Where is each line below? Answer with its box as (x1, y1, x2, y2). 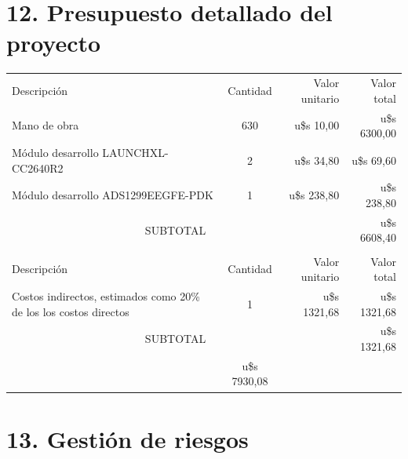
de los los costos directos (12, 303, 129, 319)
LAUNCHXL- (102, 144, 169, 160)
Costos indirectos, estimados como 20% (12, 287, 200, 304)
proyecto (6, 27, 101, 59)
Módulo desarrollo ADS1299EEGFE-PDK (12, 187, 213, 203)
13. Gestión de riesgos (6, 422, 249, 454)
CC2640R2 (12, 159, 64, 176)
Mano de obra (12, 117, 79, 133)
